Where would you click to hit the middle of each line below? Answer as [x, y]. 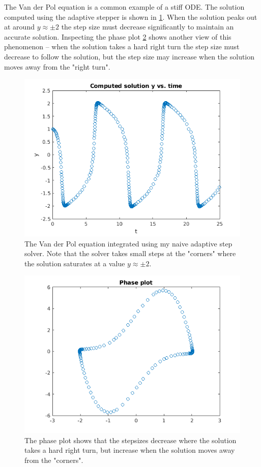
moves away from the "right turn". [57, 66]
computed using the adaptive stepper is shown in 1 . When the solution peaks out [131, 17]
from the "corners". [54, 460]
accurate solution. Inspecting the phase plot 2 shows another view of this [118, 36]
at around [19, 27]
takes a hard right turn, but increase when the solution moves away [130, 450]
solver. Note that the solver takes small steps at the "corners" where [130, 253]
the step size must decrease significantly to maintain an [148, 27]
